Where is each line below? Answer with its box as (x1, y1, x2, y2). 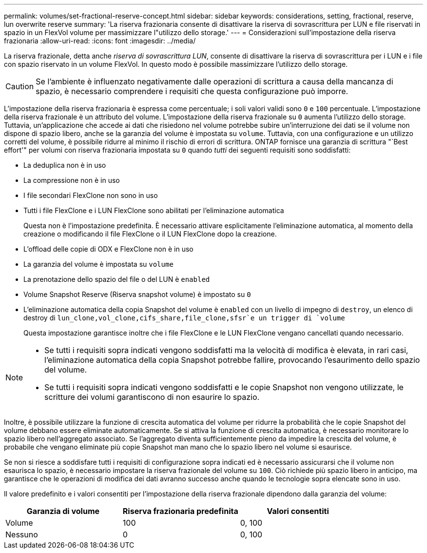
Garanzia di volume (26, 506, 100, 516)
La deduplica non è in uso (23, 161, 106, 169)
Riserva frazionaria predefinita (122, 506, 238, 516)
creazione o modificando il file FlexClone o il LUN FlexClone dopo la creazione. (23, 230, 277, 238)
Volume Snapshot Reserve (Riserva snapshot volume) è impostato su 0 (23, 290, 251, 298)
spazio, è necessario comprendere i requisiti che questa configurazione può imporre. (36, 86, 349, 96)
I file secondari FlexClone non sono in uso (23, 191, 158, 199)
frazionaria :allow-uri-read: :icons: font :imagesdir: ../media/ (4, 37, 196, 45)
